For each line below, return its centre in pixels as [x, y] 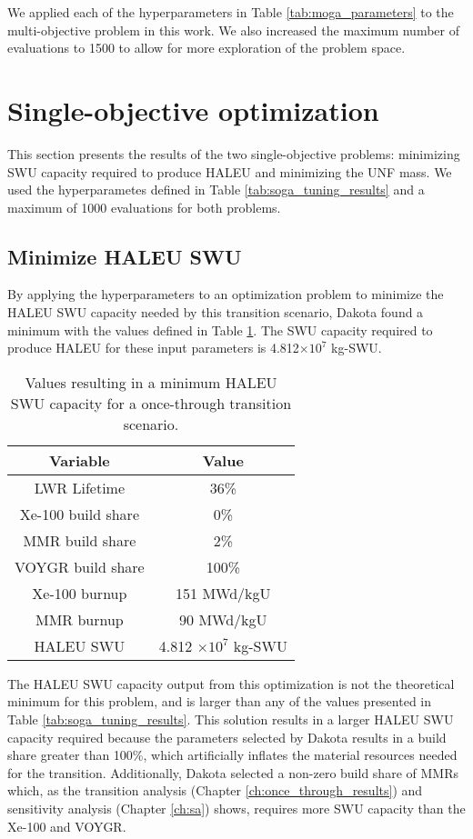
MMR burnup [79, 619]
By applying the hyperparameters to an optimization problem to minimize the [226, 294]
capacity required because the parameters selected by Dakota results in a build [227, 737]
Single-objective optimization [193, 110]
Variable [80, 460]
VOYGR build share [80, 566]
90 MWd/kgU [223, 619]
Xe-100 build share [79, 514]
